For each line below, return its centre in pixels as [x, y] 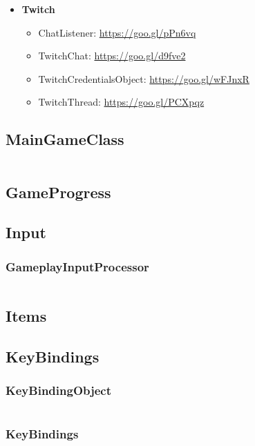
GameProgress [58, 192]
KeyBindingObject [59, 390]
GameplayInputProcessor [77, 266]
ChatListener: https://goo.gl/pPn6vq [117, 32]
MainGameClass [65, 139]
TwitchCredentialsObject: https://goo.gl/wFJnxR [144, 78]
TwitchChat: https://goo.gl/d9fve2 [112, 56]
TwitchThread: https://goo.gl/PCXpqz [121, 102]
